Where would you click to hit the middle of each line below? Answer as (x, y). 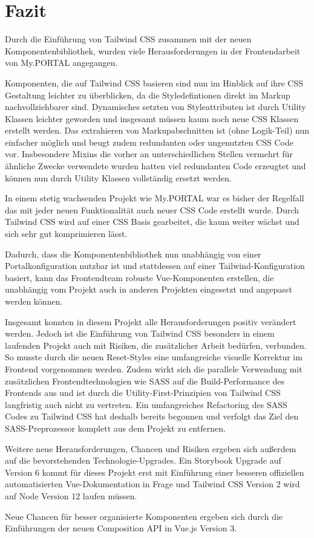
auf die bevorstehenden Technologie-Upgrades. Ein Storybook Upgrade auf (143, 460)
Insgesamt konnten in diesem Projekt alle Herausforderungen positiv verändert (151, 321)
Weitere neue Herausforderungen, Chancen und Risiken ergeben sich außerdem (151, 448)
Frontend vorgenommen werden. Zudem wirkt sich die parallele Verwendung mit (154, 368)
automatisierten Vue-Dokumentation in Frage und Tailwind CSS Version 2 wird (152, 484)
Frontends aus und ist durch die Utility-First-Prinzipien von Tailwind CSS (143, 393)
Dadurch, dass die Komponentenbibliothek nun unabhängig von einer (133, 254)
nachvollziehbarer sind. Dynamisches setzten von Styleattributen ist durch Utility (155, 107)
